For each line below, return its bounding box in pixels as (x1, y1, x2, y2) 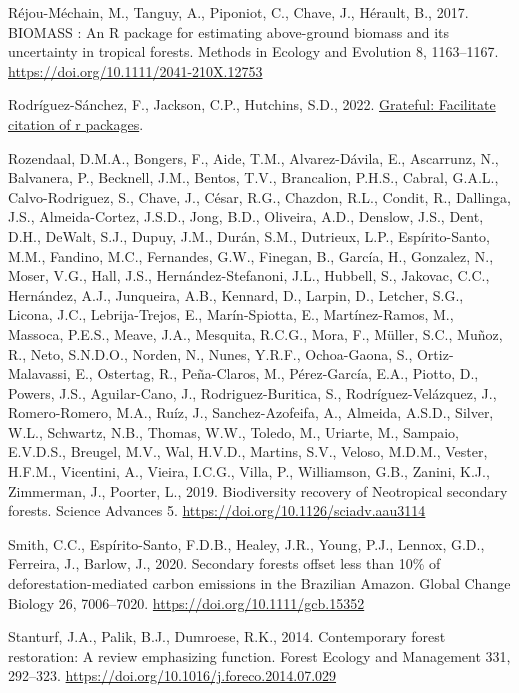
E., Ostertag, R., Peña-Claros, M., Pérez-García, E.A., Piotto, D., (75, 363, 479, 384)
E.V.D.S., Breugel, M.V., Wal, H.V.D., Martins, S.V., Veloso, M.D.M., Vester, (8, 441, 488, 462)
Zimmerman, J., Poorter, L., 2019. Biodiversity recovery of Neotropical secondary (8, 480, 508, 501)
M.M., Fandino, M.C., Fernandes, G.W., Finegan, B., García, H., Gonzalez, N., (8, 245, 494, 266)
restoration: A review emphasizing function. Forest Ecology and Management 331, (8, 645, 511, 666)
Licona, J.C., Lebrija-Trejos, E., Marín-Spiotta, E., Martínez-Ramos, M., (8, 304, 454, 325)
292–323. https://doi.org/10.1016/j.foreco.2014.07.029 (8, 665, 337, 686)
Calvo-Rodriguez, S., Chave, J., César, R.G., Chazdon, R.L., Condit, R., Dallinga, (8, 186, 511, 207)
